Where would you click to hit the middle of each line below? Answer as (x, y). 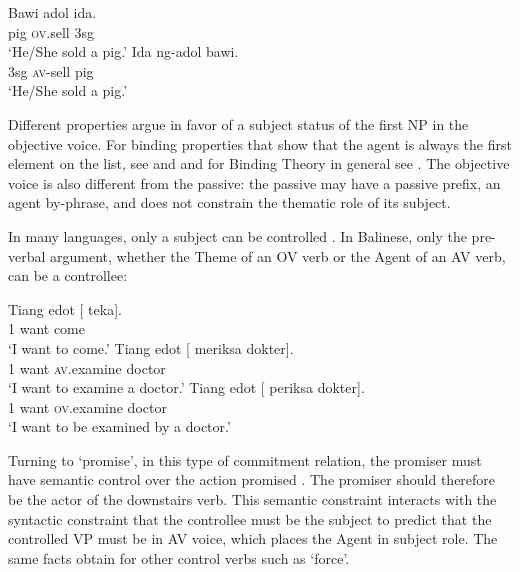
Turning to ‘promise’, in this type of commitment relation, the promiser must (245, 459)
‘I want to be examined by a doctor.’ (119, 426)
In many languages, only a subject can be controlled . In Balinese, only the (237, 235)
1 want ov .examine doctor (87, 406)
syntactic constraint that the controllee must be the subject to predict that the (250, 518)
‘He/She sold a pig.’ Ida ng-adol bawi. (123, 51)
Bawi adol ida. (52, 12)
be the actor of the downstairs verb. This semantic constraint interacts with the (252, 499)
